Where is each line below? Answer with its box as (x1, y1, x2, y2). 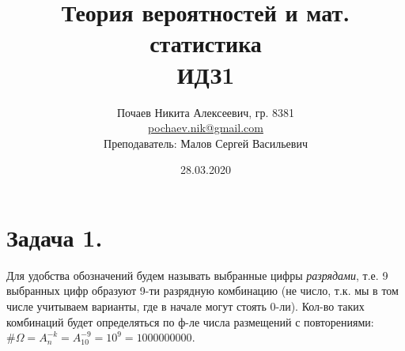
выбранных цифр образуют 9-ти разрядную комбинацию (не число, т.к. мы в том (6, 282, 399, 299)
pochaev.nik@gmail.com (148, 119, 263, 136)
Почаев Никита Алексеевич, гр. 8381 (116, 104, 295, 120)
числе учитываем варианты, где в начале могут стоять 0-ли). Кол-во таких (6, 298, 365, 314)
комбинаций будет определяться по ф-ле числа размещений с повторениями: (6, 313, 374, 330)
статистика (150, 27, 262, 59)
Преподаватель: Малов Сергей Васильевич (104, 134, 308, 151)
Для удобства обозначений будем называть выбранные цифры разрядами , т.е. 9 (6, 266, 388, 283)
